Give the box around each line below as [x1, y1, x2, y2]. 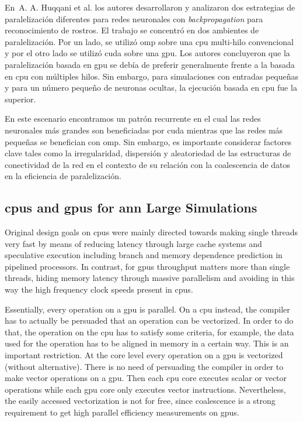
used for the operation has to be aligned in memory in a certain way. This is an [5, 337, 289, 349]
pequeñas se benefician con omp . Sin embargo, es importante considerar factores [5, 135, 291, 147]
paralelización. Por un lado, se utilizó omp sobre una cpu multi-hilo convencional [5, 35, 294, 47]
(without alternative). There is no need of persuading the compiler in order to [5, 360, 284, 372]
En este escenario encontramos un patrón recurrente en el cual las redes [5, 112, 261, 125]
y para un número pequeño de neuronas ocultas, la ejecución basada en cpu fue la [5, 81, 297, 94]
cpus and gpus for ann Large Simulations [5, 198, 257, 217]
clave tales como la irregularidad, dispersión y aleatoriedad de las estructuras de [5, 147, 291, 159]
